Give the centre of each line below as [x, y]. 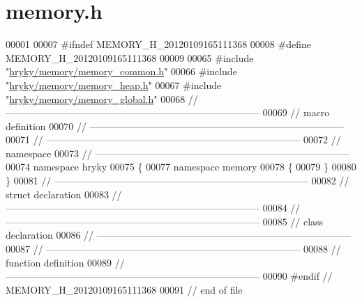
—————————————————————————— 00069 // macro [168, 112]
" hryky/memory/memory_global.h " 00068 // [102, 98]
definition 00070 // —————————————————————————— [175, 126]
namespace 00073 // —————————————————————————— [178, 153]
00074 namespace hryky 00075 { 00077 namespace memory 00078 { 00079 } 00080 [181, 167]
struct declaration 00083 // [64, 194]
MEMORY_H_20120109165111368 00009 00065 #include [130, 57]
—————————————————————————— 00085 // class [165, 221]
